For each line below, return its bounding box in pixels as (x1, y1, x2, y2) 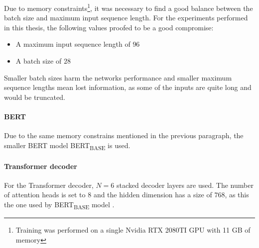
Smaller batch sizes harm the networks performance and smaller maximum (4, 72, 232, 83)
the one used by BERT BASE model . (4, 199, 115, 211)
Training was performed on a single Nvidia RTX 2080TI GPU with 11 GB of (15, 225, 251, 235)
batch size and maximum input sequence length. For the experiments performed (4, 12, 248, 23)
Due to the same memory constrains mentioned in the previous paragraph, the (4, 130, 244, 141)
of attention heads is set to (4, 189, 86, 200)
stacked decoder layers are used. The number (116, 179, 254, 190)
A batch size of (15, 56, 62, 66)
